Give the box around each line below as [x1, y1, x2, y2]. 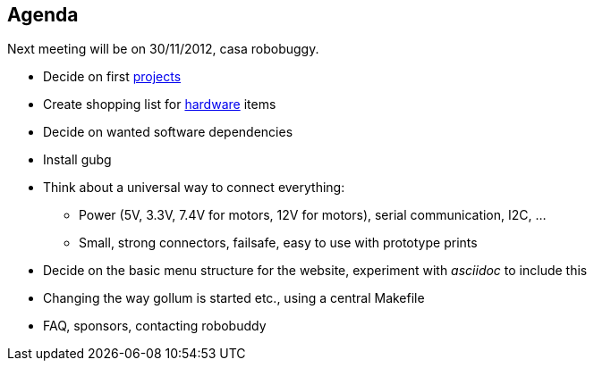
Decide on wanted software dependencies [43, 124, 293, 140]
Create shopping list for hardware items [43, 96, 276, 113]
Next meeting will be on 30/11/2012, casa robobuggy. [7, 41, 319, 57]
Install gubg [43, 152, 112, 168]
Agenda [7, 4, 79, 26]
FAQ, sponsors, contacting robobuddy [43, 318, 267, 334]
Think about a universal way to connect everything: [43, 180, 345, 196]
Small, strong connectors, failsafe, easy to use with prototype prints [79, 235, 478, 251]
